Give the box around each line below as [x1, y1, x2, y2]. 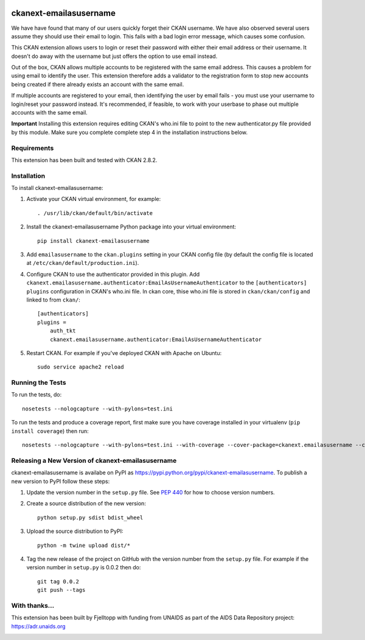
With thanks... [11, 601, 55, 610]
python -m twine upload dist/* [37, 542, 131, 549]
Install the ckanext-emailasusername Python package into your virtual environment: [26, 223, 237, 231]
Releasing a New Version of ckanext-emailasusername [11, 456, 177, 465]
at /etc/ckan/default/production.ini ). [26, 259, 139, 267]
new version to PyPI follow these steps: [11, 477, 110, 485]
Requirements [11, 144, 54, 152]
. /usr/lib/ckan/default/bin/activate [37, 209, 153, 216]
